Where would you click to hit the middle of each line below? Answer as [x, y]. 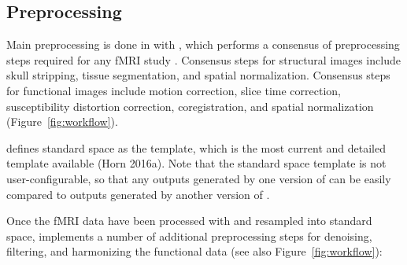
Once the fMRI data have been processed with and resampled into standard [189, 221]
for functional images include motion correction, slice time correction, [174, 90]
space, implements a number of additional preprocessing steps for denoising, [189, 236]
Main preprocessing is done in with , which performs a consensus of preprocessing [203, 44]
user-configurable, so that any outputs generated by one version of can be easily [199, 178]
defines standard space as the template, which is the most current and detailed [196, 147]
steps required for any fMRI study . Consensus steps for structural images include [203, 59]
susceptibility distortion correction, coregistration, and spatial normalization [190, 106]
